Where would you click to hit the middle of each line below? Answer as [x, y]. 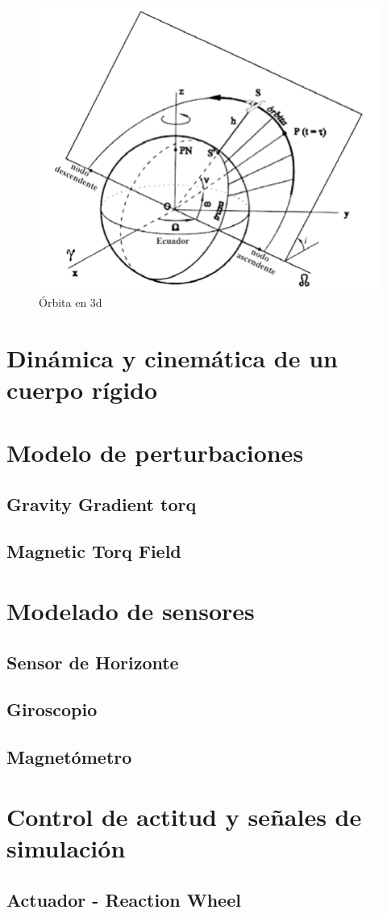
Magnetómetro [69, 757]
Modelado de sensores [131, 611]
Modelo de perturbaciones [155, 453]
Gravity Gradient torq [102, 503]
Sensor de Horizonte [93, 662]
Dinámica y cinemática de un [172, 357]
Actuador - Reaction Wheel [124, 899]
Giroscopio [52, 709]
